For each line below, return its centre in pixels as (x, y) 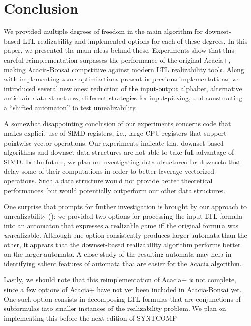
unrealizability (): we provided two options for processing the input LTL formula (123, 216)
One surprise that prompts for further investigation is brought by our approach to (125, 206)
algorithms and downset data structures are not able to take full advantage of (119, 152)
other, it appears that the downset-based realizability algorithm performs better (122, 244)
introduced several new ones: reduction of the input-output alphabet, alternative (123, 88)
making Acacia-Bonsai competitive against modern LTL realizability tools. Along (124, 69)
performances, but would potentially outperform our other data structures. (115, 190)
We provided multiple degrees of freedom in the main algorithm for (103, 31)
